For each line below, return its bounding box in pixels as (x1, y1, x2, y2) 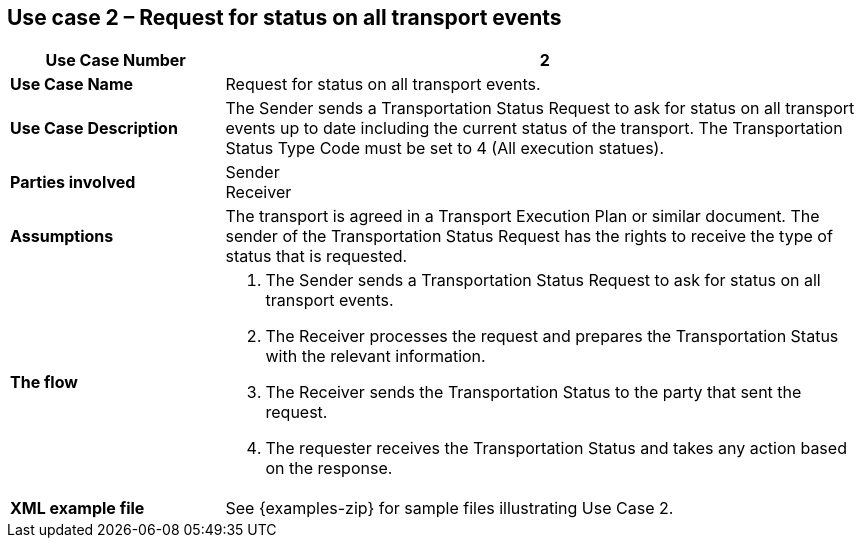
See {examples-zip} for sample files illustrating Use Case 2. (225, 498, 674, 519)
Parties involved (10, 172, 136, 193)
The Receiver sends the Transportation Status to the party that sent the (265, 382, 802, 403)
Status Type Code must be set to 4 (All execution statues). (225, 138, 665, 159)
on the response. (265, 458, 393, 479)
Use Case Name (10, 74, 134, 95)
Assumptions (10, 226, 114, 247)
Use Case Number (45, 50, 186, 71)
